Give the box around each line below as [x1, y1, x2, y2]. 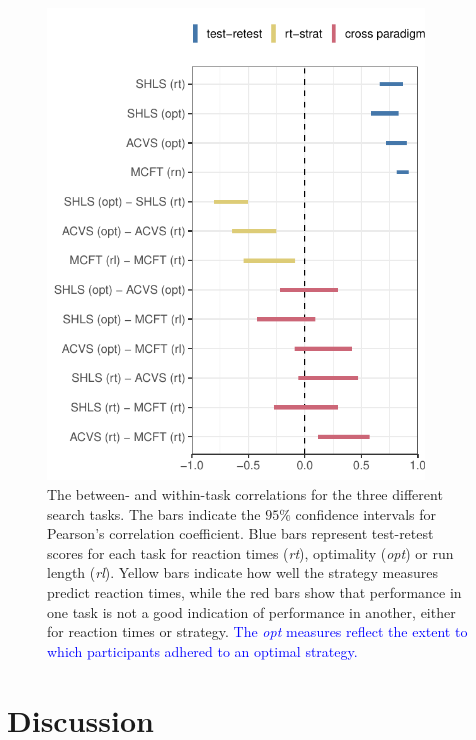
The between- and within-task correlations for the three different [47, 484, 443, 505]
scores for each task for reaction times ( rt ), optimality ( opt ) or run [47, 542, 454, 563]
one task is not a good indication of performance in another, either [47, 601, 456, 622]
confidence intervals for [295, 503, 437, 524]
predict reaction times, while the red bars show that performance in [47, 581, 462, 602]
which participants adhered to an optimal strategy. [47, 640, 358, 661]
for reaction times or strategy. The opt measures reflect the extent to [47, 621, 468, 642]
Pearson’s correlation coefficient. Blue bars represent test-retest [47, 523, 434, 544]
